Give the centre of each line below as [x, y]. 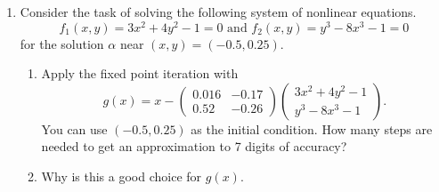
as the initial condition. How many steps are [312, 128]
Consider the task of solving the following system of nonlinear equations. [218, 12]
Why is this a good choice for [122, 176]
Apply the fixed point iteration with [140, 73]
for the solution [62, 43]
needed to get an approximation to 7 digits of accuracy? [194, 146]
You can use [74, 128]
